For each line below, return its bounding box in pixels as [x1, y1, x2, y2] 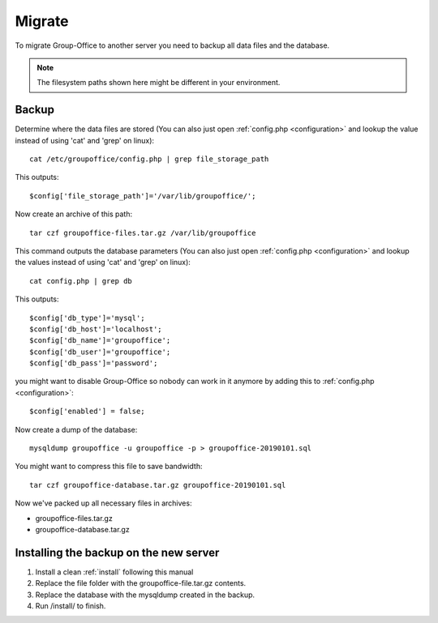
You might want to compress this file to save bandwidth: [15, 462, 203, 472]
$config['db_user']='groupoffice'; [29, 347, 171, 356]
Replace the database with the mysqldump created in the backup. [35, 590, 255, 600]
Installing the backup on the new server [15, 545, 220, 559]
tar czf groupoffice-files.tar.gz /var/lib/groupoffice [29, 228, 256, 237]
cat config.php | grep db [29, 276, 133, 285]
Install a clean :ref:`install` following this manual [35, 567, 194, 577]
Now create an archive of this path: [15, 209, 133, 219]
